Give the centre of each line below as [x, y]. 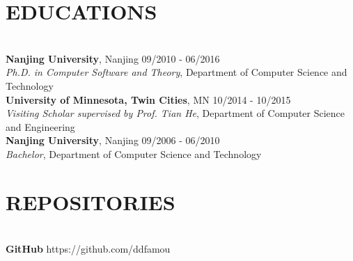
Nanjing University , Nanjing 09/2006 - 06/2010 [113, 140]
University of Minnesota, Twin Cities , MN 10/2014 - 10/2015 [148, 99]
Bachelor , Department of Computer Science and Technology [134, 153]
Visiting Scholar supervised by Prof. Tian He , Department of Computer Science [175, 113]
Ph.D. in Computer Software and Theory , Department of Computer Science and [176, 72]
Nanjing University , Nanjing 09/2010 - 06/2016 [113, 58]
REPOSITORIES [91, 201]
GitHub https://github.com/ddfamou [88, 249]
